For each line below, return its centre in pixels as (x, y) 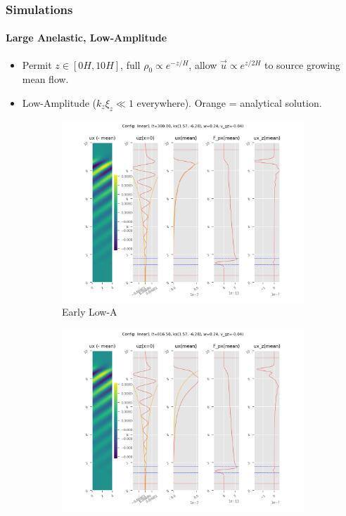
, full (130, 64)
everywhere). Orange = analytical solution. (229, 103)
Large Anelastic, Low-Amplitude (86, 38)
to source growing (302, 64)
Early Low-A (90, 312)
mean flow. (45, 79)
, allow (203, 64)
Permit (37, 64)
